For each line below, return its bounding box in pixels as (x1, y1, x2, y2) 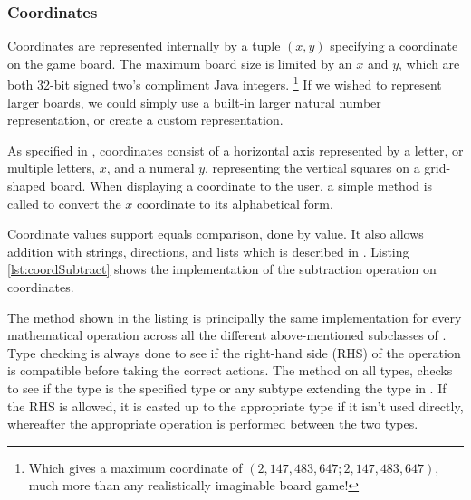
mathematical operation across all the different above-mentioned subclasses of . (7, 325, 447, 344)
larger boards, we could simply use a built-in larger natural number (7, 92, 381, 111)
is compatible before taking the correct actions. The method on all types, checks (7, 361, 453, 380)
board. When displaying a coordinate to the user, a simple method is (50, 176, 433, 195)
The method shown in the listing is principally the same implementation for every (7, 307, 462, 326)
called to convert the (7, 193, 121, 212)
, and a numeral (106, 158, 195, 177)
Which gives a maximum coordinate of (28, 458, 243, 476)
